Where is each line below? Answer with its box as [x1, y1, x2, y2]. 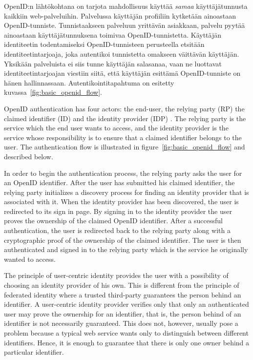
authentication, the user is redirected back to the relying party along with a [4, 225, 231, 235]
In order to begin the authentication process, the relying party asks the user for [4, 168, 242, 178]
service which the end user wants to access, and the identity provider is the [4, 123, 229, 133]
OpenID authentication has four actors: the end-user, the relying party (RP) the [4, 103, 245, 113]
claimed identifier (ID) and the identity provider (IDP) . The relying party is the [4, 113, 246, 123]
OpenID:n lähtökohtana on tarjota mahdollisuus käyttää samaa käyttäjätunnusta [4, 1, 248, 11]
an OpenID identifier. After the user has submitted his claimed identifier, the [4, 177, 235, 188]
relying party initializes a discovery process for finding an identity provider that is [4, 187, 249, 197]
